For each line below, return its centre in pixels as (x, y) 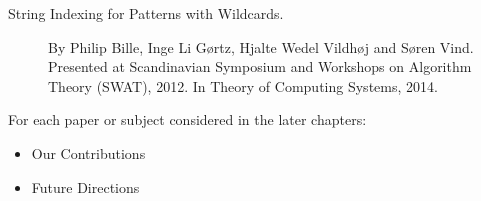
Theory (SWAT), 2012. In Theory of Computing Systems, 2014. (243, 85)
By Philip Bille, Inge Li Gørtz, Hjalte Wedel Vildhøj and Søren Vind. (261, 46)
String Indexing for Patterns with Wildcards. (146, 13)
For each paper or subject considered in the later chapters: (187, 119)
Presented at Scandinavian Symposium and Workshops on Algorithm (260, 66)
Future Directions (85, 186)
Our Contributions (88, 152)
